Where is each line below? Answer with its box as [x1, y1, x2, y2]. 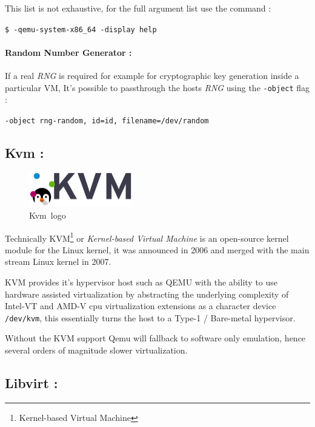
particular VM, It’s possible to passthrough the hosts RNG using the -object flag [5, 81, 310, 94]
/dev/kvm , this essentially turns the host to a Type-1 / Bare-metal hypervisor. [5, 311, 296, 324]
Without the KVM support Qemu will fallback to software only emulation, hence [5, 332, 306, 344]
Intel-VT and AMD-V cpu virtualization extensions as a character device [5, 299, 276, 312]
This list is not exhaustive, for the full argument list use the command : [5, 2, 271, 14]
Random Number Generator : [5, 46, 132, 58]
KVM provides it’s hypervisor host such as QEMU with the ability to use [5, 275, 278, 288]
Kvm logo [29, 208, 66, 221]
